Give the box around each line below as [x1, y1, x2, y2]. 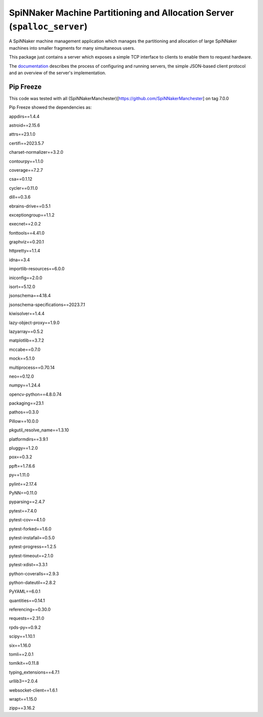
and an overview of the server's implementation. [9, 70, 107, 76]
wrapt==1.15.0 [9, 696, 37, 702]
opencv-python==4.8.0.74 [9, 391, 62, 397]
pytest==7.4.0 [9, 508, 37, 513]
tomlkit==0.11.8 [9, 660, 39, 666]
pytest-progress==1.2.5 [9, 544, 56, 550]
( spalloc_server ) [9, 21, 88, 32]
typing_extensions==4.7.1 [9, 669, 60, 675]
